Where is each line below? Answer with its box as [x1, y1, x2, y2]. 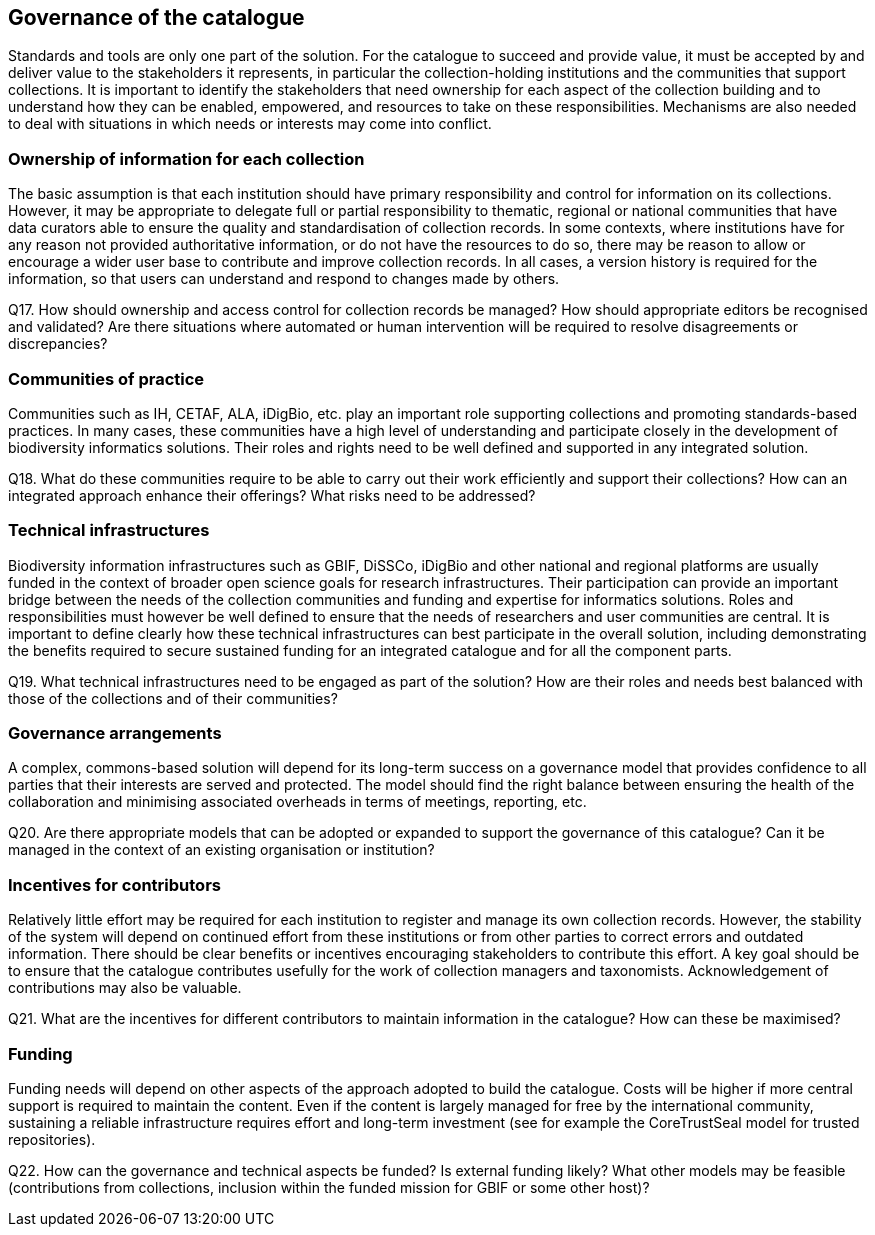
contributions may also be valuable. [8, 979, 242, 997]
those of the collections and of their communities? [8, 689, 338, 707]
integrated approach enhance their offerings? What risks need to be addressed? [8, 486, 536, 504]
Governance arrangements [8, 723, 222, 744]
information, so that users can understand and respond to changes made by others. [8, 270, 560, 288]
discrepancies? [8, 335, 108, 353]
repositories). [8, 1130, 96, 1148]
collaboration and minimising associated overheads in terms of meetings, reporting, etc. [8, 793, 587, 811]
